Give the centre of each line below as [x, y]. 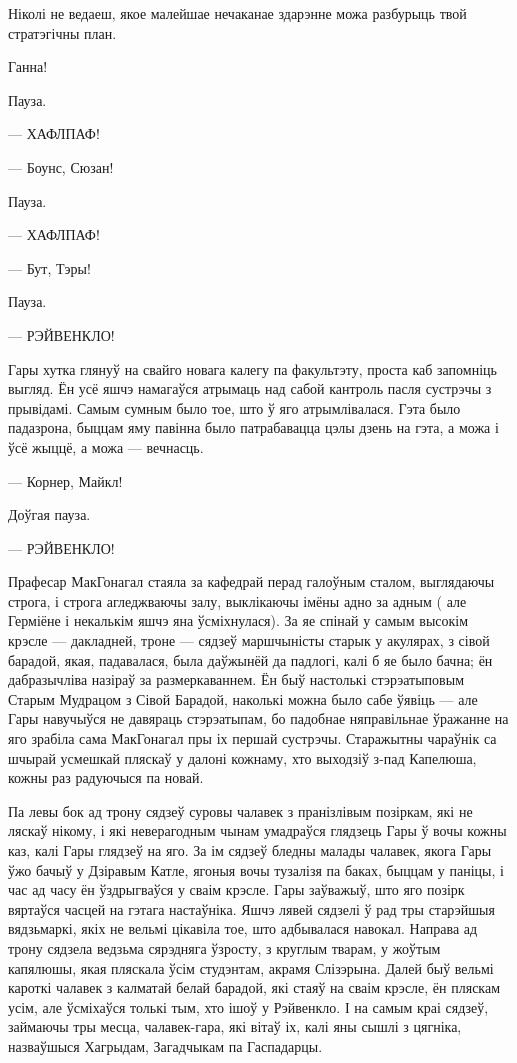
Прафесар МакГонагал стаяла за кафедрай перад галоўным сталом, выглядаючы [251, 581]
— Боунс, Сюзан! [61, 166]
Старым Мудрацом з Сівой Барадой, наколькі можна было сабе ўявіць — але [243, 698]
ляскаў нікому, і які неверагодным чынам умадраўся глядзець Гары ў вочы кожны [257, 830]
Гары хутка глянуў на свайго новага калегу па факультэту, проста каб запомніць [252, 368]
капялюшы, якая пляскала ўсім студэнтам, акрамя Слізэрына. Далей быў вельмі [251, 967]
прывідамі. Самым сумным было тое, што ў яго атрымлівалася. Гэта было [234, 407]
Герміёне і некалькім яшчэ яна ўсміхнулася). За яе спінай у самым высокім [238, 620]
